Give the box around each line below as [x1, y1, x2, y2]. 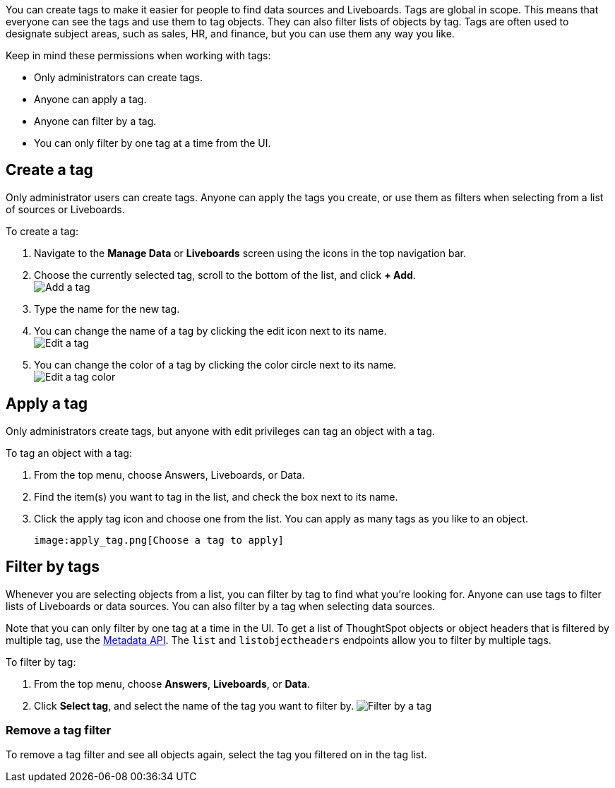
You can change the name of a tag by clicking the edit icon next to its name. [34, 324, 387, 337]
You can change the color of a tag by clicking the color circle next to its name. [34, 358, 397, 371]
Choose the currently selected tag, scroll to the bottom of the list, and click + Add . [34, 268, 416, 281]
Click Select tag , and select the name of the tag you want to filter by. [34, 699, 354, 712]
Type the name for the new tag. [34, 302, 180, 315]
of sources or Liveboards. [6, 203, 125, 215]
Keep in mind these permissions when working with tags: [6, 49, 271, 61]
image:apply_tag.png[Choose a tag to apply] [34, 534, 285, 546]
